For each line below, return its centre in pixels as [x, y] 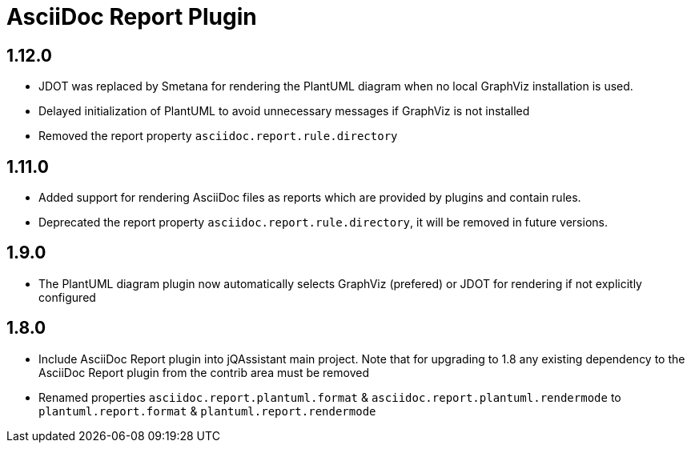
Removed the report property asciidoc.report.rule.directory [218, 136]
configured [67, 297]
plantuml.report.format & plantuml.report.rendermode [207, 411]
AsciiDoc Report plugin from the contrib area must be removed [204, 372]
